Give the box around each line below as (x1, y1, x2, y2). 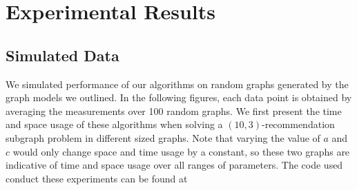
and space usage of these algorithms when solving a (6, 117, 223, 131)
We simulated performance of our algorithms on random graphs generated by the (6, 76, 349, 91)
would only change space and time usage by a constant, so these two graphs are (12, 144, 350, 158)
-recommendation (262, 117, 335, 131)
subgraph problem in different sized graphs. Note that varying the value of (6, 130, 320, 145)
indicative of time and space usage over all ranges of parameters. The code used (6, 158, 343, 172)
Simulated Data (6, 44, 119, 65)
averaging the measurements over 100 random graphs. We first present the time (6, 103, 342, 118)
